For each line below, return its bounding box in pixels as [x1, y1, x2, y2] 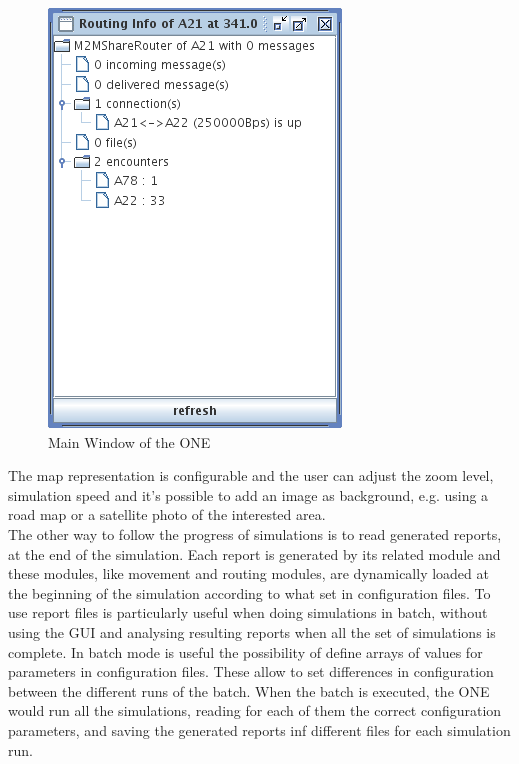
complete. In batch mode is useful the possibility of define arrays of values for [8, 641, 483, 662]
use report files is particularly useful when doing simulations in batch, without [8, 602, 488, 623]
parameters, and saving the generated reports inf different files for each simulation [8, 719, 511, 740]
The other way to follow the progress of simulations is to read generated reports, [8, 523, 502, 544]
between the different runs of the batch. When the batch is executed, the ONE [8, 680, 490, 701]
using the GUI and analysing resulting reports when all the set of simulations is [8, 621, 496, 642]
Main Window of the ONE [48, 431, 211, 452]
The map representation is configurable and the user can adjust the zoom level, [8, 465, 494, 486]
